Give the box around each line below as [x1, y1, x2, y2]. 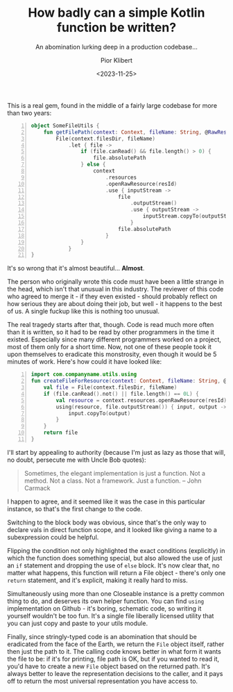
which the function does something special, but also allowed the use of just [7, 554, 223, 562]
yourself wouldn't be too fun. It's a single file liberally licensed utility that [7, 611, 214, 620]
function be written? [56, 19, 177, 35]
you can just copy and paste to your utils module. [7, 619, 148, 627]
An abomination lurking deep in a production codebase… [35, 42, 198, 51]
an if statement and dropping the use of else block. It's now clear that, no [7, 561, 220, 570]
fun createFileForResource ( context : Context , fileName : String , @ [31, 378, 227, 385]
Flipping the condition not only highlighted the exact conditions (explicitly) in [7, 546, 225, 554]
